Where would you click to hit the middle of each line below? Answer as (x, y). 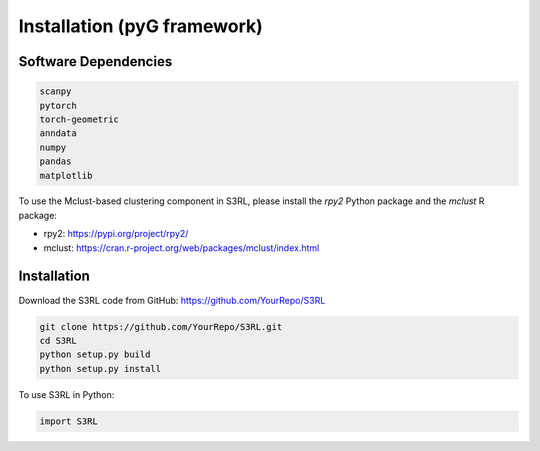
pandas (55, 161)
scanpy (55, 91)
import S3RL (69, 421)
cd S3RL (58, 340)
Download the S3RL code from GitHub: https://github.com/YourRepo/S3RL (172, 300)
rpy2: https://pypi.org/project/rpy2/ (116, 234)
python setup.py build (95, 354)
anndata (58, 133)
